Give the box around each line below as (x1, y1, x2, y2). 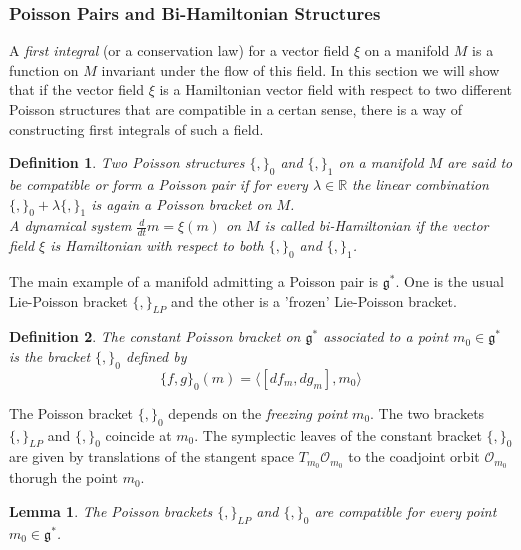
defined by (125, 345, 187, 366)
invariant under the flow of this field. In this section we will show (101, 59, 500, 80)
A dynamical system (9, 215, 132, 236)
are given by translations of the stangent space (9, 446, 295, 467)
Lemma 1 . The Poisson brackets (9, 500, 213, 521)
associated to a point (323, 326, 449, 347)
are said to (447, 152, 513, 173)
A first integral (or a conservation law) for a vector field (9, 40, 350, 61)
